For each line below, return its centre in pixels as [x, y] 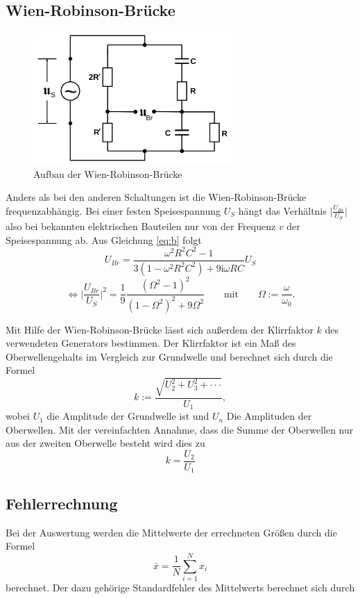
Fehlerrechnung [62, 503]
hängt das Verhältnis [282, 210]
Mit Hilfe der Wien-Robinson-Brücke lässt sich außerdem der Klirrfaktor [160, 329]
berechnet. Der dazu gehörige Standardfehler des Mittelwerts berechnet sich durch [180, 587]
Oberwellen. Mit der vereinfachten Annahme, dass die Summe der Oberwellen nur [180, 429]
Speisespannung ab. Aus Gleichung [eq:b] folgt [104, 239]
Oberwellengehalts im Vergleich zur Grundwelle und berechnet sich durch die [169, 356]
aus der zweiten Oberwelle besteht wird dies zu [105, 443]
